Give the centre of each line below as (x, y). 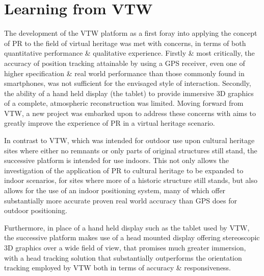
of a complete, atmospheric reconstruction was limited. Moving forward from (124, 103)
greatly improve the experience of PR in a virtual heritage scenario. (110, 123)
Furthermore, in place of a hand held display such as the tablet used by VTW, (127, 227)
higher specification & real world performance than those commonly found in (124, 73)
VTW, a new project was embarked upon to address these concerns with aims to (130, 113)
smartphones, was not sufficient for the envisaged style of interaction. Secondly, (128, 83)
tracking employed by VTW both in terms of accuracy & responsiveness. (118, 268)
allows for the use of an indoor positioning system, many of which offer (115, 190)
